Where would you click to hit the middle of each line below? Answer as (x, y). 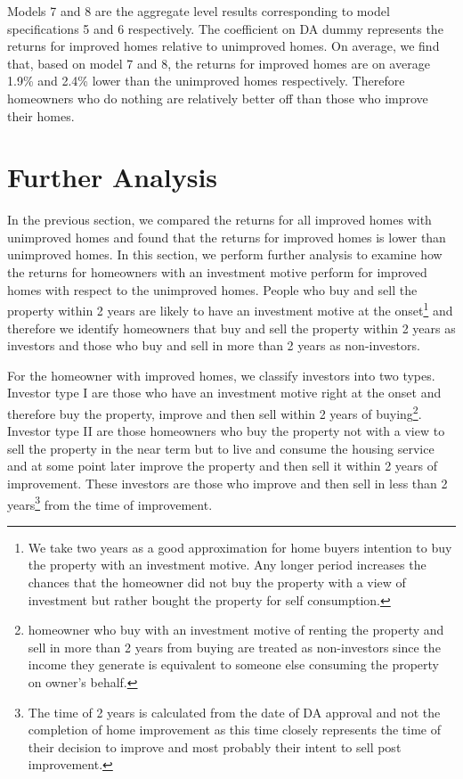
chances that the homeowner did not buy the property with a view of (217, 582)
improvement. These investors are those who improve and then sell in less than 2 (227, 483)
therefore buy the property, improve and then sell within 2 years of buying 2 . (215, 412)
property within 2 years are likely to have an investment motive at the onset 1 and (230, 309)
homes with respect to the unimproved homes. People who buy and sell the (212, 289)
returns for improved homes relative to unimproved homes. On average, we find (223, 46)
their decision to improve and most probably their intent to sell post (215, 746)
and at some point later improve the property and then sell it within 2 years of (223, 466)
